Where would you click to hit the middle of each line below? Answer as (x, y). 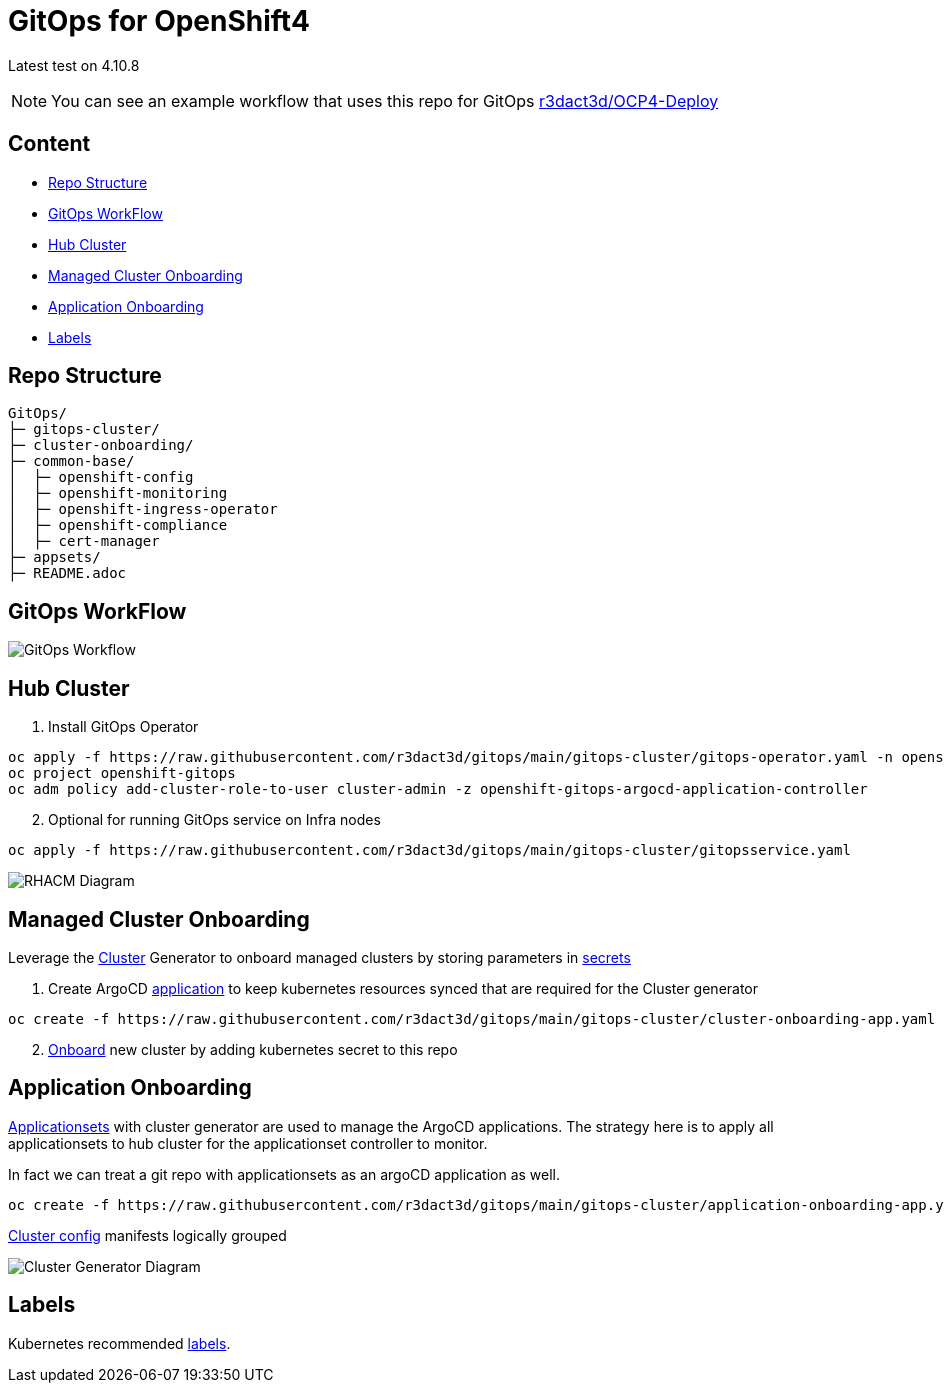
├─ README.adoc (67, 573)
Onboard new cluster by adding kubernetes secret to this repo (253, 1049)
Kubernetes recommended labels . (119, 1343)
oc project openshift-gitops (122, 773)
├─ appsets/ (54, 557)
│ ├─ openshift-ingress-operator (143, 509)
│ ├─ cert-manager (84, 541)
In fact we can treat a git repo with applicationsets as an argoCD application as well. (284, 1174)
